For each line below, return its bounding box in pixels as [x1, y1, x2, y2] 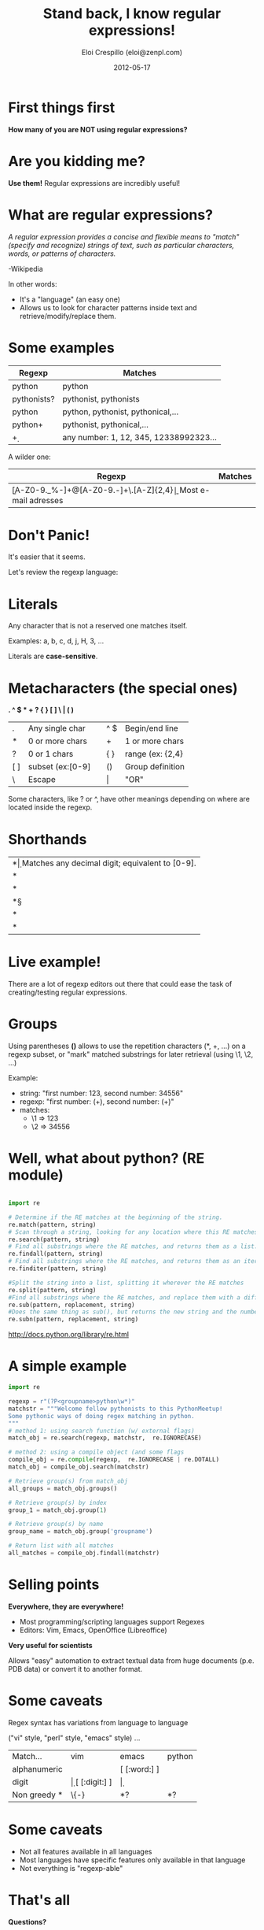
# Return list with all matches [8, 1542, 114, 1550]
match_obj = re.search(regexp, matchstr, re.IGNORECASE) [8, 1434, 202, 1442]
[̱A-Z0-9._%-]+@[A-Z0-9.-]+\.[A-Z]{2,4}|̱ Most [12, 484, 199, 495]
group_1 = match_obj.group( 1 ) [8, 1506, 108, 1514]
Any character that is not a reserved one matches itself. [8, 621, 188, 631]
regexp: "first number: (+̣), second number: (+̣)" [19, 1097, 174, 1106]
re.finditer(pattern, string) [8, 1265, 108, 1272]
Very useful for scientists [8, 1640, 93, 1650]
